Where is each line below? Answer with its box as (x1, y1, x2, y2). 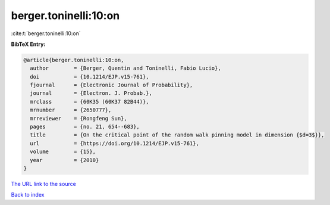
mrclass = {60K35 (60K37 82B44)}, (30, 98, 149, 105)
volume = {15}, (30, 148, 96, 155)
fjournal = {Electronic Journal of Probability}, (30, 82, 193, 89)
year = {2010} (30, 157, 99, 163)
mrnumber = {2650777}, (30, 107, 112, 113)
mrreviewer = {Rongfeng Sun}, (30, 115, 127, 122)
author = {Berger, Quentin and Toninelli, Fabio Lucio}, (30, 65, 221, 72)
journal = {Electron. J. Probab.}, (30, 90, 153, 97)
